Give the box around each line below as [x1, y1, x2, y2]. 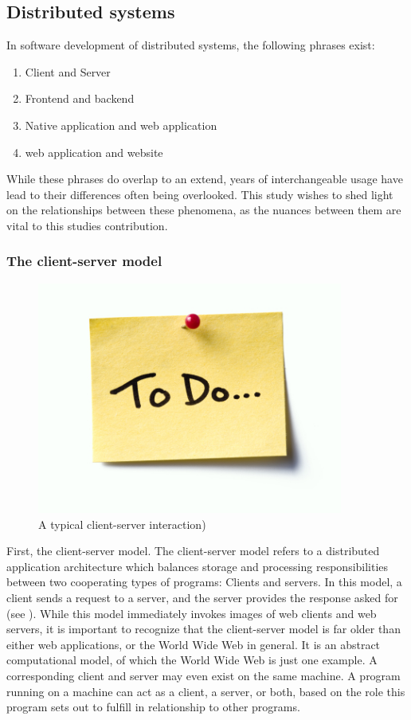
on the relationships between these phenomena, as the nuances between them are [6, 202, 401, 218]
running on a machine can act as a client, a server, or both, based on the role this [6, 683, 405, 699]
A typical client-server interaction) [38, 515, 206, 532]
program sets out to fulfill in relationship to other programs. [6, 698, 300, 715]
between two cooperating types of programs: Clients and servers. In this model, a [6, 573, 402, 590]
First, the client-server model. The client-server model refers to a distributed [6, 542, 380, 559]
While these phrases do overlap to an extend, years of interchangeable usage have [6, 170, 403, 187]
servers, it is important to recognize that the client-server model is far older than [6, 620, 401, 637]
